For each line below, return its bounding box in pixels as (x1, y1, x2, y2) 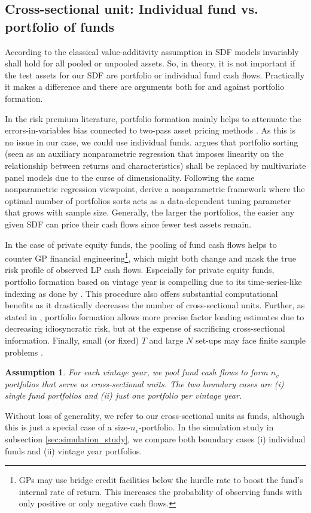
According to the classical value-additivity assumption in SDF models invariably (5, 45, 299, 57)
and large (149, 333, 184, 346)
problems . (5, 345, 43, 358)
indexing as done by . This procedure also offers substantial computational (5, 287, 278, 299)
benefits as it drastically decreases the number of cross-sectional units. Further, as (5, 299, 305, 311)
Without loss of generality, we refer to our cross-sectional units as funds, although (5, 409, 304, 421)
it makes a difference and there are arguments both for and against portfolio (5, 80, 285, 93)
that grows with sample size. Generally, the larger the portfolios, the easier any (5, 206, 295, 218)
